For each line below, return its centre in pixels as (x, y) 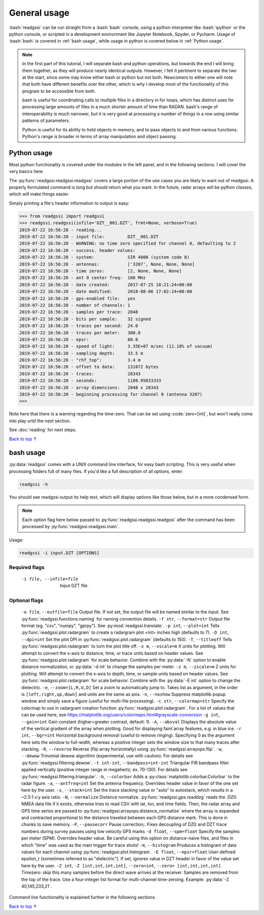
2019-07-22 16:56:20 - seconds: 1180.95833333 (90, 381)
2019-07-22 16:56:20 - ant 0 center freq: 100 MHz (83, 278)
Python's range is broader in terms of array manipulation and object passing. (99, 137)
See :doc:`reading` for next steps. (43, 430)
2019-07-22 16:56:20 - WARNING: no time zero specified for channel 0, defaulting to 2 (128, 243)
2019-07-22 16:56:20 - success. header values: (77, 250)
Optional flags (26, 601)
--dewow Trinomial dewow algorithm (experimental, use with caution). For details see (107, 756)
